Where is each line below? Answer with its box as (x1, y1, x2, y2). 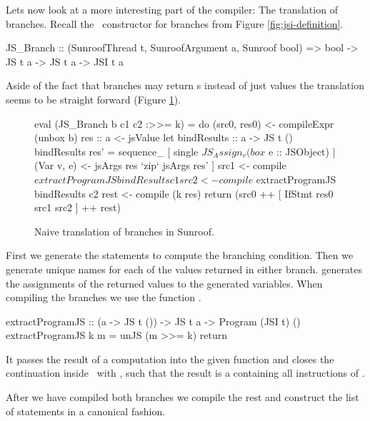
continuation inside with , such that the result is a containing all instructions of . (6, 365, 365, 380)
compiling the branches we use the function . (6, 290, 201, 305)
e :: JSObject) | (269, 143, 336, 158)
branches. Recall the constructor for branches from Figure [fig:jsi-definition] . (6, 16, 344, 31)
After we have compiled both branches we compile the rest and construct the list (6, 390, 359, 405)
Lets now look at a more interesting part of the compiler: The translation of (6, 2, 338, 16)
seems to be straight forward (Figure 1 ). (6, 91, 181, 106)
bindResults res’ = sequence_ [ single (34, 143, 199, 158)
